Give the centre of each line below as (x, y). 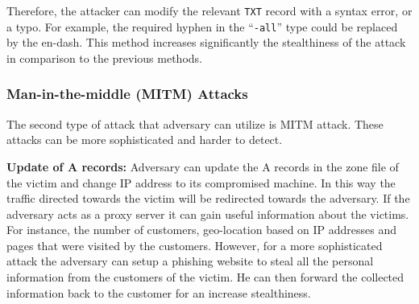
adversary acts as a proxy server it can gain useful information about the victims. (208, 214)
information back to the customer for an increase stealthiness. (159, 292)
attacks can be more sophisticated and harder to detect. (145, 140)
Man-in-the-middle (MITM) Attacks (127, 94)
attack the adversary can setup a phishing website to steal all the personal (190, 261)
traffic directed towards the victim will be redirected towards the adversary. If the (208, 198)
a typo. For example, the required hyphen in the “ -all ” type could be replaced (202, 26)
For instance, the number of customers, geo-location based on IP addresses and (202, 230)
